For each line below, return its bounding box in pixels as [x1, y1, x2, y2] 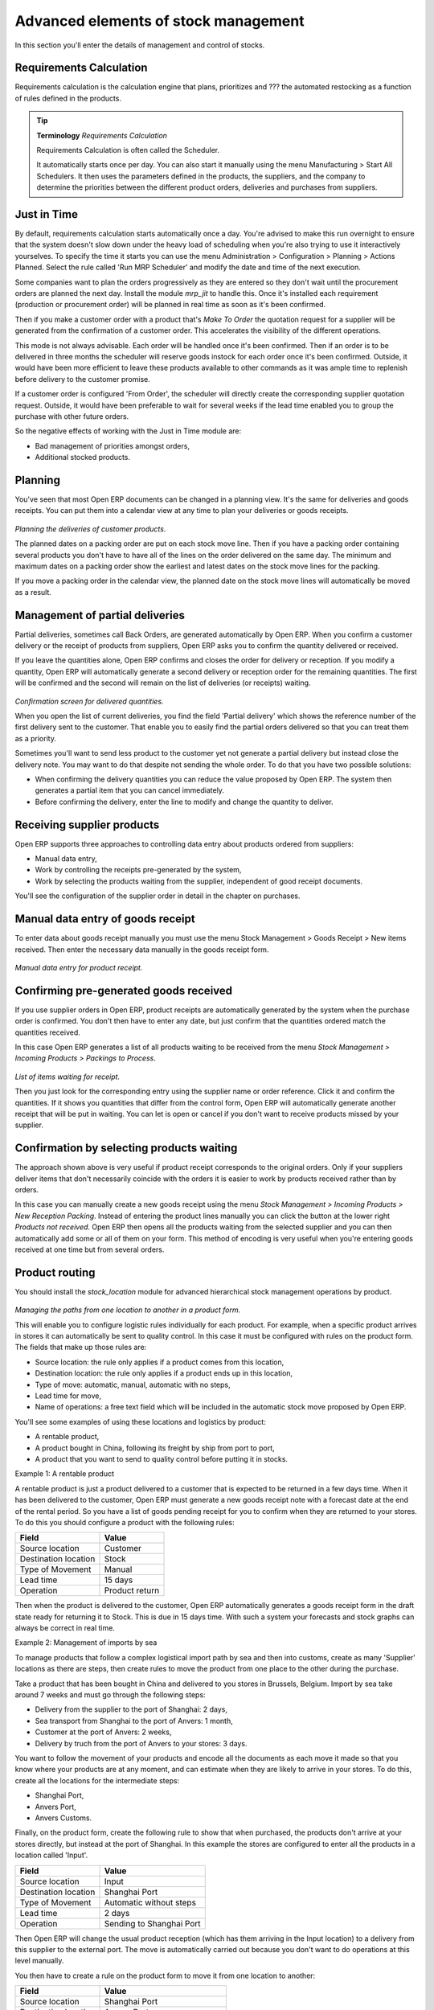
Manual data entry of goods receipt [14, 913, 196, 926]
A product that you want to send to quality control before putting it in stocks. [35, 1454, 289, 1463]
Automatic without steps [104, 1897, 197, 1908]
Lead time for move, [35, 1391, 102, 1401]
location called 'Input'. [14, 1850, 88, 1860]
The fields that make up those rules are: [14, 1343, 147, 1352]
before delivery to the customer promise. [14, 374, 150, 384]
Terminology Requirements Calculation [36, 130, 168, 140]
